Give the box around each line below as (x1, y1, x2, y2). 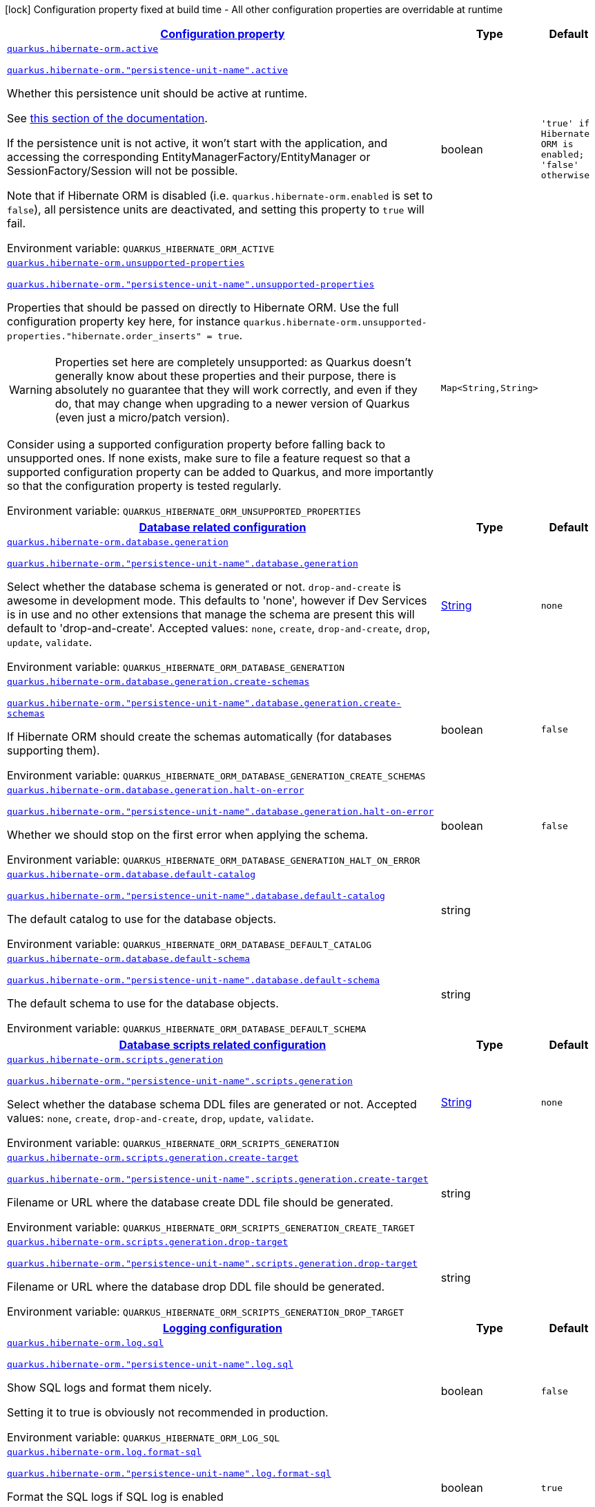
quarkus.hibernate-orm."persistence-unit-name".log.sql (7, 1359, 293, 1369)
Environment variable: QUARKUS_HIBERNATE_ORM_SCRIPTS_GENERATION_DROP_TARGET (7, 1305, 404, 1318)
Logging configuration (162, 1321, 282, 1335)
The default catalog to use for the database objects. (7, 912, 277, 926)
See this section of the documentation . (7, 111, 208, 125)
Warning (9, 383, 52, 397)
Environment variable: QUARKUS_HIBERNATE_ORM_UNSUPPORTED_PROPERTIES (7, 504, 361, 518)
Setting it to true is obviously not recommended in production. (7, 1405, 329, 1419)
